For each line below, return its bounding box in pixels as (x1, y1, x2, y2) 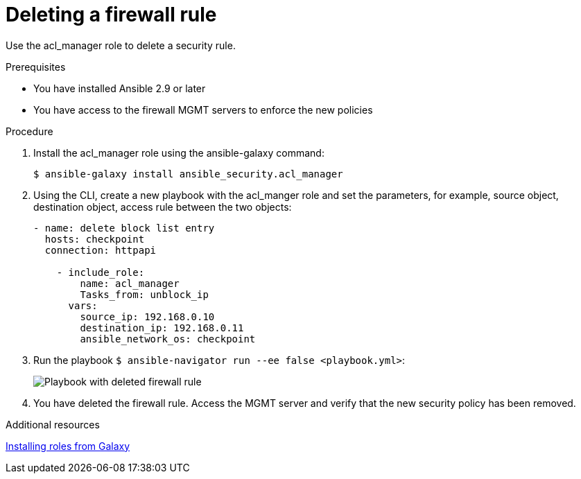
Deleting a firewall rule (6, 3, 217, 26)
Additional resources (6, 418, 100, 430)
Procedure (6, 125, 53, 137)
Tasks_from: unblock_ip (80, 288, 209, 300)
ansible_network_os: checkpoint (80, 333, 256, 345)
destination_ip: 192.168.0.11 (80, 322, 244, 333)
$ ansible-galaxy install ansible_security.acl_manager (33, 168, 343, 180)
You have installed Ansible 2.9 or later (33, 82, 206, 94)
